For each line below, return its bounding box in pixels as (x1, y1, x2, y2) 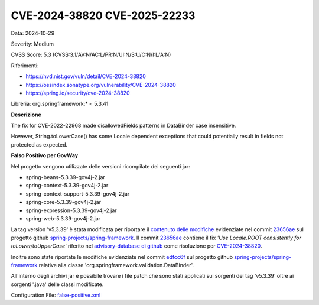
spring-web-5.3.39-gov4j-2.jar (25, 215, 100, 222)
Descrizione (11, 111, 41, 118)
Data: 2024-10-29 (11, 30, 55, 37)
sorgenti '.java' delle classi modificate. (11, 281, 104, 288)
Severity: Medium (11, 40, 54, 47)
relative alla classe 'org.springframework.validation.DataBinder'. (38, 261, 194, 268)
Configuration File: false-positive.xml (11, 291, 101, 298)
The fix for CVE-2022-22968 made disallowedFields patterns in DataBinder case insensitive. (11, 122, 236, 129)
